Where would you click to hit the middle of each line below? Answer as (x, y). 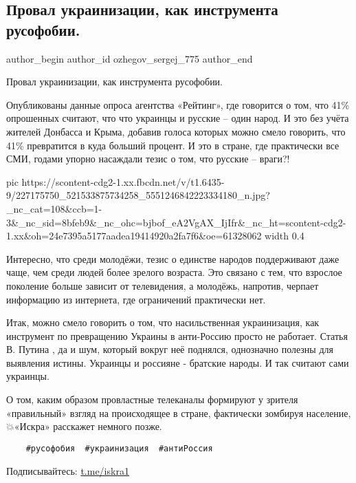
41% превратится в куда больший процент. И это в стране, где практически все (173, 145)
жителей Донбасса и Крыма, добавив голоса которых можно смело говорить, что (176, 131)
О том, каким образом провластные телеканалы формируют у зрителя (152, 399)
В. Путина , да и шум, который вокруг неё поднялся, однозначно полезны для (170, 349)
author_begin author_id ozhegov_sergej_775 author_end (130, 58)
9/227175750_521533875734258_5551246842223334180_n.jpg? (138, 195)
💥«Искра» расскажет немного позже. (84, 426)
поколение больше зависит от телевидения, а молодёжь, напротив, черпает (163, 285)
